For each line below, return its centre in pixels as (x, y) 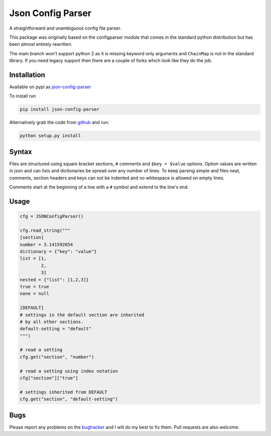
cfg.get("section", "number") (57, 357)
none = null (35, 294)
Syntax (21, 151)
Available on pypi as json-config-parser (50, 87)
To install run (23, 96)
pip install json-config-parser (60, 110)
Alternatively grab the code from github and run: (59, 123)
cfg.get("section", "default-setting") (69, 399)
